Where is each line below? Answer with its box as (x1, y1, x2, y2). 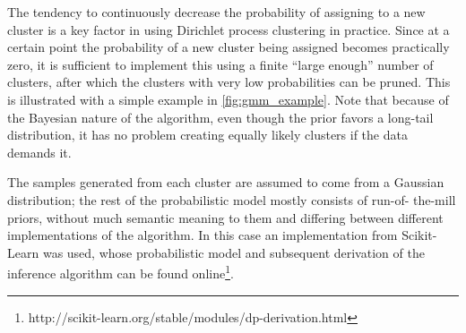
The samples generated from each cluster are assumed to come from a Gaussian (7, 173, 444, 192)
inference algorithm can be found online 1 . (7, 261, 234, 282)
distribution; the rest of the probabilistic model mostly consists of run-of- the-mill (7, 190, 456, 209)
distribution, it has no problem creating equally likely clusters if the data (7, 125, 408, 144)
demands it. (7, 142, 72, 161)
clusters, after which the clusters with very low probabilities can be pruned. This (7, 73, 451, 91)
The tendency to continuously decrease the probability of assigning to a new (7, 3, 426, 21)
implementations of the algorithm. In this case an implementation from (7, 226, 398, 244)
